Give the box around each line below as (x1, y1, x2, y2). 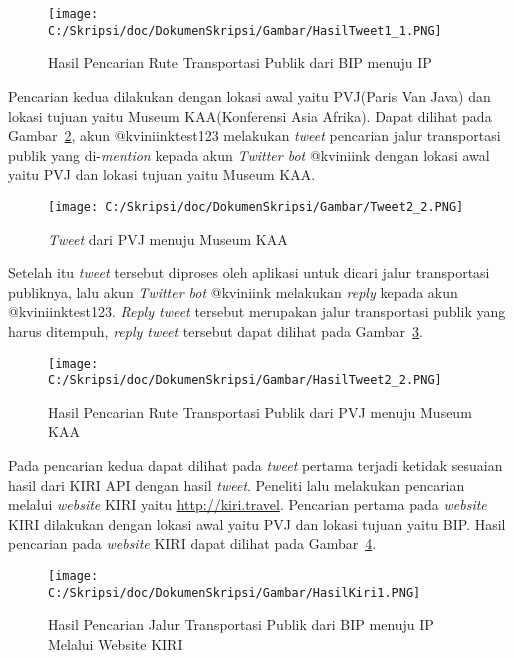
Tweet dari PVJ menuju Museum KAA (48, 228, 288, 249)
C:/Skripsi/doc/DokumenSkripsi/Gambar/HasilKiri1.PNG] (48, 585, 421, 600)
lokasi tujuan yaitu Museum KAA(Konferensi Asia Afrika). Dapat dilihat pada (8, 105, 492, 126)
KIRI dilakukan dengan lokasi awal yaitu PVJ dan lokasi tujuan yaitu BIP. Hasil (8, 513, 506, 534)
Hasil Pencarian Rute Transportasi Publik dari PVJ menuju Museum (48, 401, 472, 422)
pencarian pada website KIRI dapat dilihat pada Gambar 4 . (8, 533, 377, 554)
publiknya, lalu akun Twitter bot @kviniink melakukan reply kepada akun (8, 281, 458, 302)
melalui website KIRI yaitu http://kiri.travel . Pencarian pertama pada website (8, 494, 487, 515)
